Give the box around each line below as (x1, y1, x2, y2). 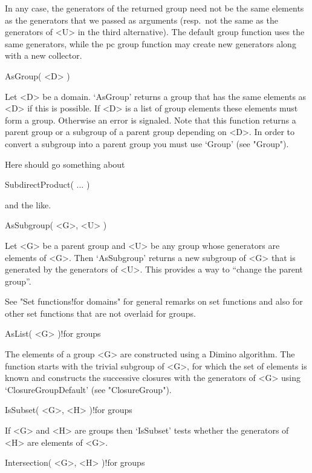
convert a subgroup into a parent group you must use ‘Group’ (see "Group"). (5, 137, 289, 150)
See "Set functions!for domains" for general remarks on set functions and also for (5, 295, 303, 308)
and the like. (5, 198, 51, 211)
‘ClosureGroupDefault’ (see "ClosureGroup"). (5, 383, 172, 395)
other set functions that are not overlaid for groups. (5, 306, 196, 319)
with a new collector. (5, 49, 82, 62)
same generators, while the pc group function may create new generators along (5, 37, 296, 50)
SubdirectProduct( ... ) (5, 178, 90, 191)
